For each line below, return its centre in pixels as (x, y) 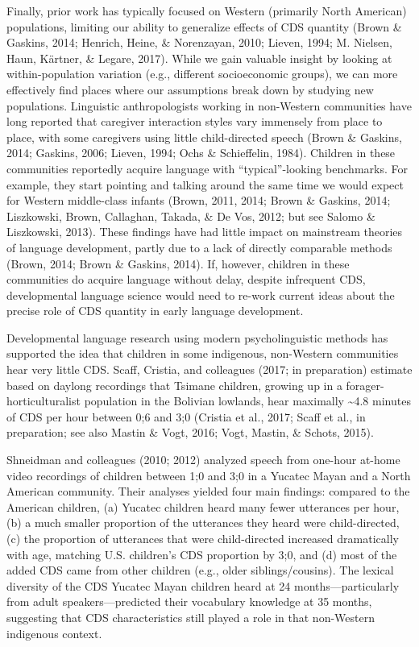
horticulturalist (44, 401)
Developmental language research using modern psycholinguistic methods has (197, 337)
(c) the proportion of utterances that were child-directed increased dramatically (203, 538)
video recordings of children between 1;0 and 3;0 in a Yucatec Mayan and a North (209, 475)
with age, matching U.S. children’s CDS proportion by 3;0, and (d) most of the (202, 554)
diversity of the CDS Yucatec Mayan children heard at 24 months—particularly (203, 585)
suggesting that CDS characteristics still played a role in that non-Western (191, 617)
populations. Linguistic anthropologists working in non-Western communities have (209, 105)
